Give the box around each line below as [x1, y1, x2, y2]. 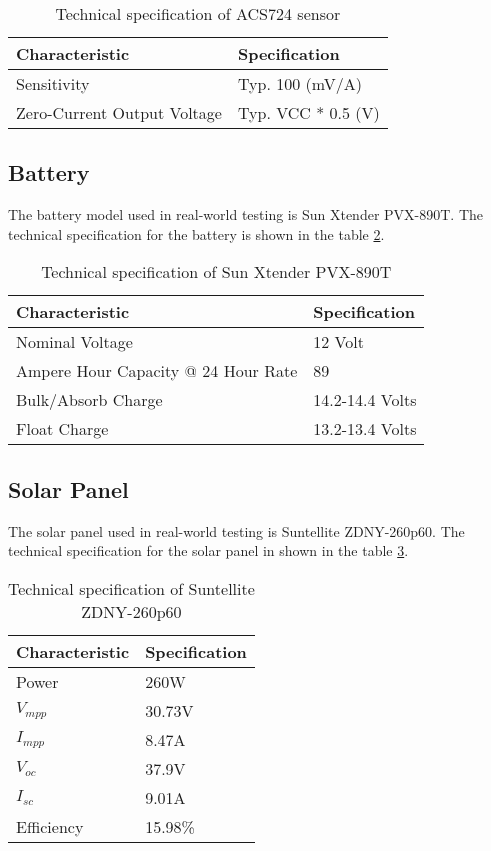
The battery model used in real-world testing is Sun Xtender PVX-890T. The [8, 204, 484, 225]
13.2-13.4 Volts [313, 417, 417, 441]
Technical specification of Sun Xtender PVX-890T [41, 260, 392, 284]
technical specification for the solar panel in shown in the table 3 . [8, 540, 409, 561]
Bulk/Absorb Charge [16, 388, 163, 412]
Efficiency [16, 814, 84, 838]
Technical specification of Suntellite [8, 576, 255, 600]
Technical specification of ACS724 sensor [55, 2, 341, 25]
